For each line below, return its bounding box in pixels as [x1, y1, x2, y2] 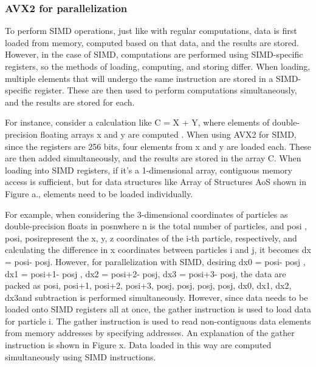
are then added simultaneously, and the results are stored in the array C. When [5, 152, 301, 164]
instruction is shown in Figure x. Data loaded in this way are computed [5, 338, 272, 351]
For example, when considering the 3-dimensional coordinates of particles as [5, 207, 288, 220]
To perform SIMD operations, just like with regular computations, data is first [5, 24, 297, 37]
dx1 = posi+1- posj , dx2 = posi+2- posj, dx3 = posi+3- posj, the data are [5, 267, 286, 280]
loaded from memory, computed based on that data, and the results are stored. [5, 36, 299, 49]
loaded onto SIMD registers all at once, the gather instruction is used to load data [5, 303, 311, 315]
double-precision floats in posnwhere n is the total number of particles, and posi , [5, 220, 307, 232]
